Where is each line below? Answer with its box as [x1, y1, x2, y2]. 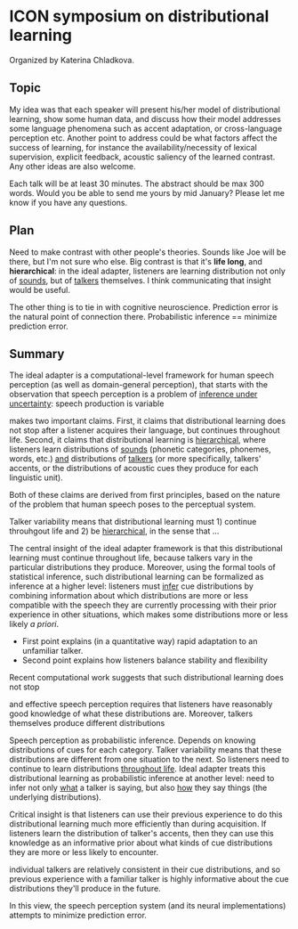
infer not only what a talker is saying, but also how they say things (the [9, 782, 268, 794]
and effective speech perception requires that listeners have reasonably [9, 699, 273, 710]
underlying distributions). [9, 792, 102, 803]
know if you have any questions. [9, 197, 128, 208]
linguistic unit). [9, 472, 64, 483]
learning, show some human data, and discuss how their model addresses [9, 113, 282, 124]
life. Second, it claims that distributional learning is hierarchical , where [9, 435, 267, 445]
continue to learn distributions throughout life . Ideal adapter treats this [9, 763, 266, 774]
